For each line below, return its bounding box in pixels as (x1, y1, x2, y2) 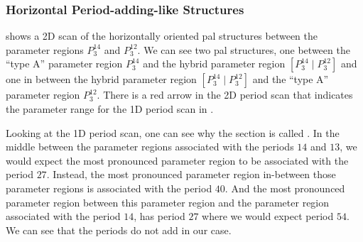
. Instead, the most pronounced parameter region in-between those (46, 167, 336, 182)
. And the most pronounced (224, 180, 345, 195)
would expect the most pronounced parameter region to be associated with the (6, 153, 349, 167)
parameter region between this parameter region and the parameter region (6, 194, 330, 209)
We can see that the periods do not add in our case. (6, 222, 232, 237)
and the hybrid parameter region (143, 56, 286, 71)
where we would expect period (202, 209, 334, 224)
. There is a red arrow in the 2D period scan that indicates (97, 87, 353, 102)
